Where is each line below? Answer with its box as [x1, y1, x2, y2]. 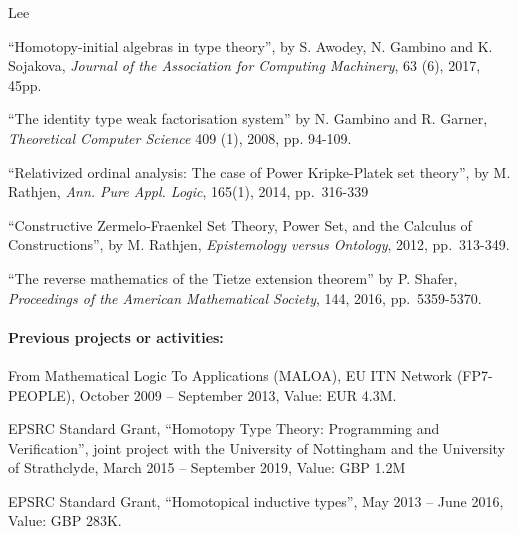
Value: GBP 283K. [8, 510, 122, 531]
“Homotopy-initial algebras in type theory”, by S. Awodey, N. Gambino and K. [8, 35, 493, 56]
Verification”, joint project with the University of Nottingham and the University [8, 437, 505, 458]
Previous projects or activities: [8, 326, 224, 347]
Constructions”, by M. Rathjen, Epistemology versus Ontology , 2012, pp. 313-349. [8, 234, 510, 255]
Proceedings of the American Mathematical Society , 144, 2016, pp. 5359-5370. [8, 287, 482, 308]
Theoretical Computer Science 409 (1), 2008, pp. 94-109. [8, 127, 352, 148]
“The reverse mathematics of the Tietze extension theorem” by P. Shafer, [8, 267, 458, 288]
